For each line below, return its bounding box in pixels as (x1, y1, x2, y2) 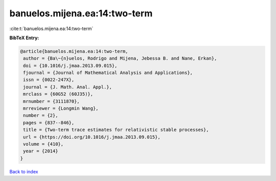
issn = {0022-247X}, (23, 77, 75, 83)
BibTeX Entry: (9, 35, 39, 41)
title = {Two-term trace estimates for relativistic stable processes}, (23, 127, 209, 133)
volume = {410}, (23, 141, 64, 147)
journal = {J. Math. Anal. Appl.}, (23, 84, 112, 90)
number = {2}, (23, 113, 58, 118)
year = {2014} (23, 148, 58, 154)
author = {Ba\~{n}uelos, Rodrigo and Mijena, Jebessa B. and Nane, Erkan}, (23, 56, 217, 61)
